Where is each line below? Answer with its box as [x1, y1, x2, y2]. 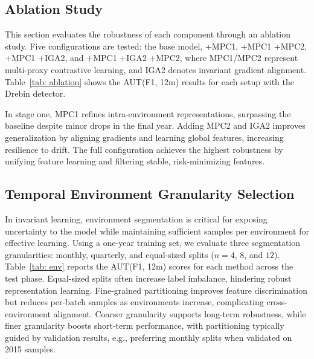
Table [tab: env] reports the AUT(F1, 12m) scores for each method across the [5, 260, 293, 273]
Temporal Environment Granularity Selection [5, 184, 295, 203]
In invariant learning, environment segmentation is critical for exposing [5, 212, 268, 225]
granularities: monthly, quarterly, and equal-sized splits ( [5, 248, 214, 260]
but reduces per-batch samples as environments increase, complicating [5, 296, 264, 308]
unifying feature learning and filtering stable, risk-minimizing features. [5, 155, 265, 167]
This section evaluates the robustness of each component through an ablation [5, 28, 291, 40]
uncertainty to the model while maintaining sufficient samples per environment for [5, 224, 309, 237]
